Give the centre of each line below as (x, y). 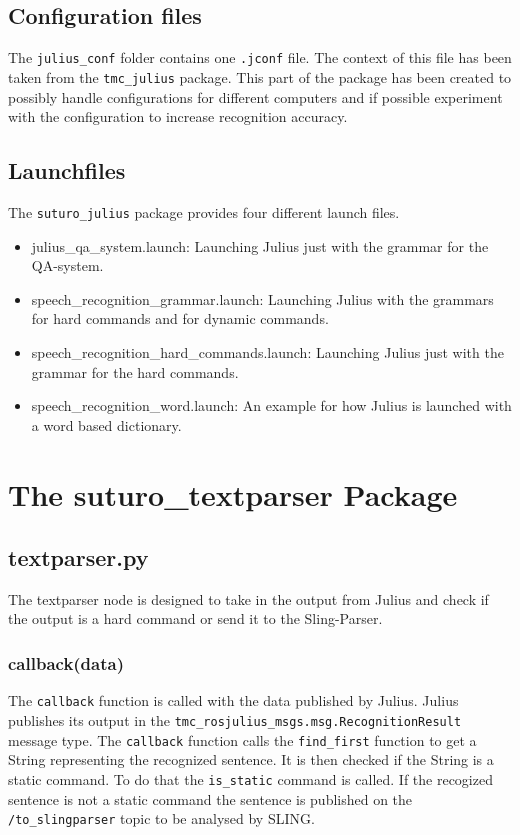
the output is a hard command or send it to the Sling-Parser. (195, 618)
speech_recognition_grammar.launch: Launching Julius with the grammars (262, 298)
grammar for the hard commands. (135, 371)
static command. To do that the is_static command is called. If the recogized (250, 778)
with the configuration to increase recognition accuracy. (178, 116)
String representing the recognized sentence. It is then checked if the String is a (251, 759)
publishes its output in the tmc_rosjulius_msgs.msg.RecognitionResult (235, 719)
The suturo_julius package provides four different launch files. (204, 211)
